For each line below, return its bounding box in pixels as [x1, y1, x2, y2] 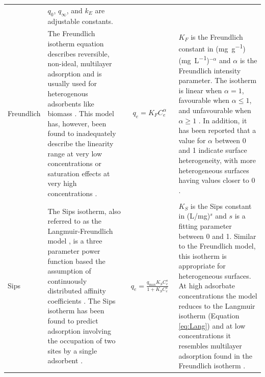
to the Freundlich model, [178, 240, 256, 251]
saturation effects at [47, 168, 110, 178]
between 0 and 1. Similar [178, 230, 256, 241]
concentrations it [178, 330, 231, 341]
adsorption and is [47, 68, 102, 78]
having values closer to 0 [178, 175, 255, 185]
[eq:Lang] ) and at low [178, 320, 246, 331]
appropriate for [178, 260, 226, 271]
